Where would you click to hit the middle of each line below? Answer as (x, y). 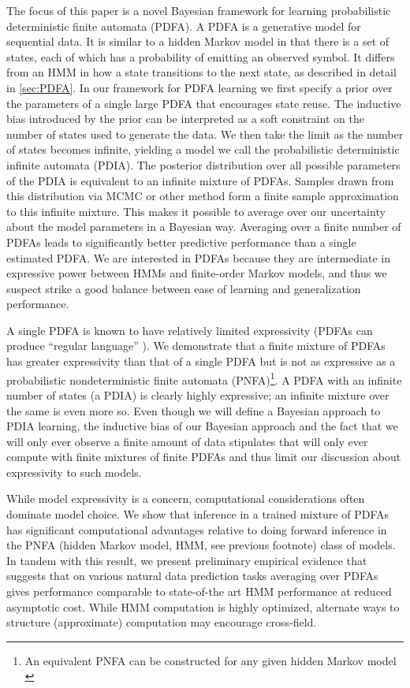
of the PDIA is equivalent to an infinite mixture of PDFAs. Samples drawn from (200, 180)
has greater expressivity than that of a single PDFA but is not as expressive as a (201, 361)
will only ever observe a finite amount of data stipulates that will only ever (187, 441)
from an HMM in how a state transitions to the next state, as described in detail (201, 72)
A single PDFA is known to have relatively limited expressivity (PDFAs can (190, 330)
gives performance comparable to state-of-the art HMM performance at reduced (199, 591)
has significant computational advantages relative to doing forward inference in (197, 529)
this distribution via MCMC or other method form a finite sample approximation (203, 196)
